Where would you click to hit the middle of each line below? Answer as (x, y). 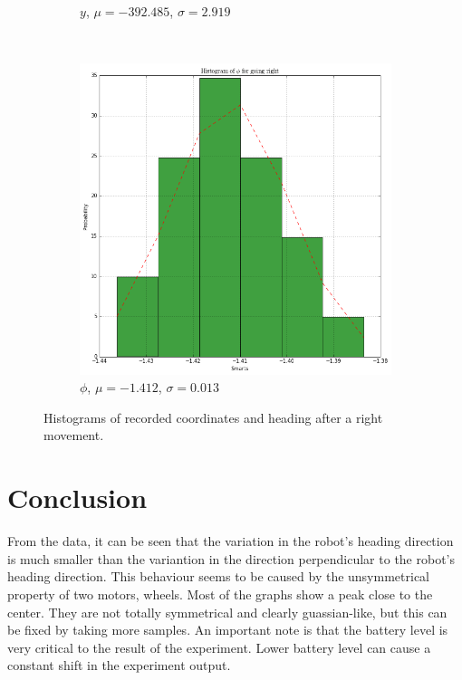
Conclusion (77, 498)
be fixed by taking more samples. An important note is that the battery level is (228, 630)
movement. (74, 435)
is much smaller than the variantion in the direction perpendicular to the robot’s (231, 558)
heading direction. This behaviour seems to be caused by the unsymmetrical (218, 576)
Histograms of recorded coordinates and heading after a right (213, 417)
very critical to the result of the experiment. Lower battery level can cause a (219, 647)
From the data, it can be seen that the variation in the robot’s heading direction (231, 541)
